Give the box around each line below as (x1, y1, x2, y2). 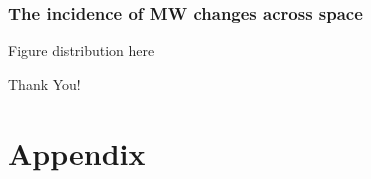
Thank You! (8, 73, 81, 94)
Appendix (8, 132, 146, 173)
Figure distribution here (8, 40, 155, 61)
